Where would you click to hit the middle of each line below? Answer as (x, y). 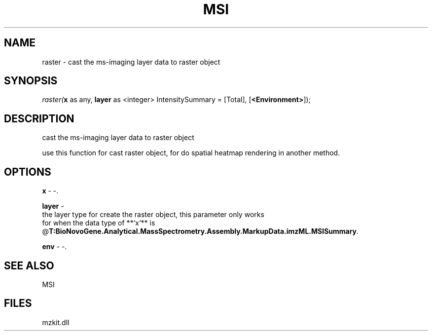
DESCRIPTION (39, 118)
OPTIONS (28, 172)
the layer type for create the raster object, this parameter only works (153, 215)
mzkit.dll (56, 322)
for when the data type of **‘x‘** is (99, 223)
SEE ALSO (29, 265)
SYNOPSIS (31, 81)
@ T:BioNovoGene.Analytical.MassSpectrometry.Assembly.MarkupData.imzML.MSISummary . (200, 231)
